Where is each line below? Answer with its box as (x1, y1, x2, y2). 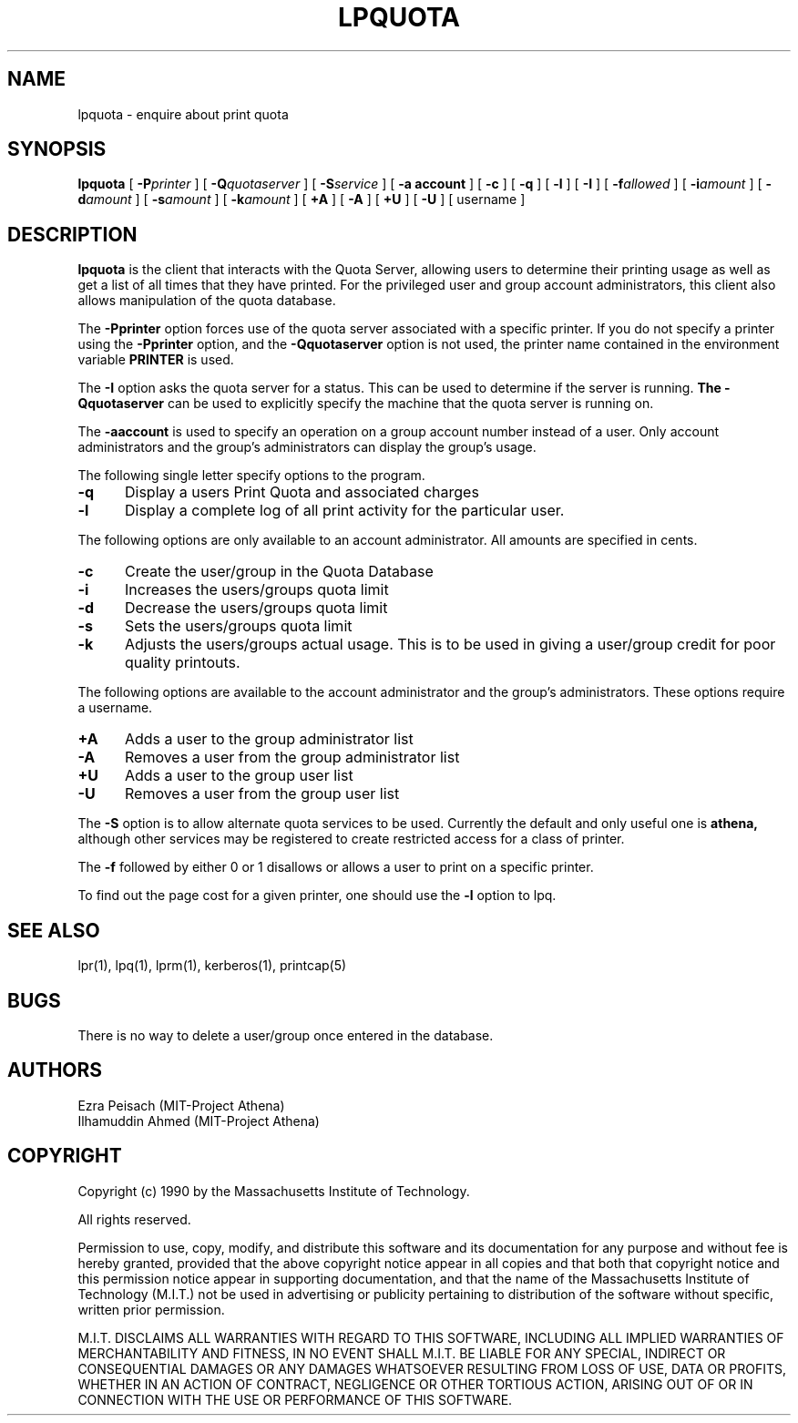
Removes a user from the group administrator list (124, 748, 460, 767)
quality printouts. (124, 653, 240, 672)
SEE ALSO (7, 918, 100, 942)
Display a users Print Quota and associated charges (124, 483, 479, 502)
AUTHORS (7, 1059, 103, 1082)
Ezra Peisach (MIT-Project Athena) (77, 1097, 285, 1113)
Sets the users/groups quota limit (124, 617, 353, 636)
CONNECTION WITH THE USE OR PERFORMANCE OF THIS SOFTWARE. (77, 1391, 513, 1408)
